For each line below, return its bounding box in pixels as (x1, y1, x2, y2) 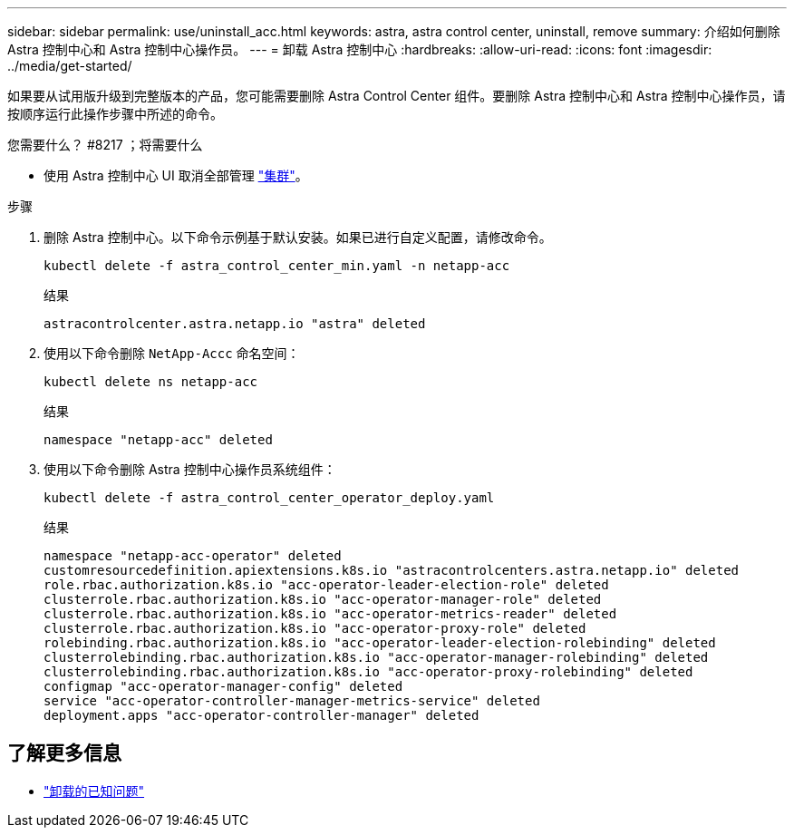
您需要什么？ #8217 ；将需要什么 (7, 137, 203, 152)
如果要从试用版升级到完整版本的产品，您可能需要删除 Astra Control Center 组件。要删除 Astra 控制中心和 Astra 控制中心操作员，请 (7, 88, 786, 103)
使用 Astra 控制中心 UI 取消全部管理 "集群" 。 (44, 168, 308, 183)
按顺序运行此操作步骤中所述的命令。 (7, 106, 223, 121)
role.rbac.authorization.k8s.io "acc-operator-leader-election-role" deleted (44, 578, 609, 592)
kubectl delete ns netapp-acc (44, 374, 258, 389)
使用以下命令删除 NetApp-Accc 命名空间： (44, 345, 300, 361)
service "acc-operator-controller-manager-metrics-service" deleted (44, 694, 540, 708)
